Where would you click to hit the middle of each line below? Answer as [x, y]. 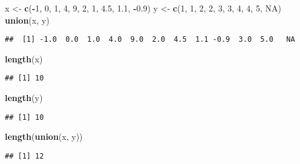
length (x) [24, 58]
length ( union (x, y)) [44, 136]
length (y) [24, 98]
